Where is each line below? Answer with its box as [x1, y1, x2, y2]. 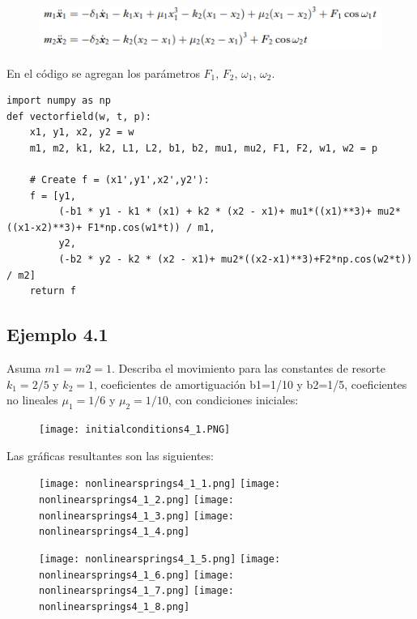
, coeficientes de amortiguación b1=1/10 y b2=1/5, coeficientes [94, 375, 407, 392]
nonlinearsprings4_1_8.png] [39, 600, 190, 613]
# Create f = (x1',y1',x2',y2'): [29, 174, 210, 186]
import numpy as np [6, 95, 111, 107]
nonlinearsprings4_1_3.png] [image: [39, 510, 234, 522]
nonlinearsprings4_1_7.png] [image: [39, 585, 234, 597]
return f [29, 285, 76, 297]
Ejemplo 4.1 [6, 322, 109, 347]
